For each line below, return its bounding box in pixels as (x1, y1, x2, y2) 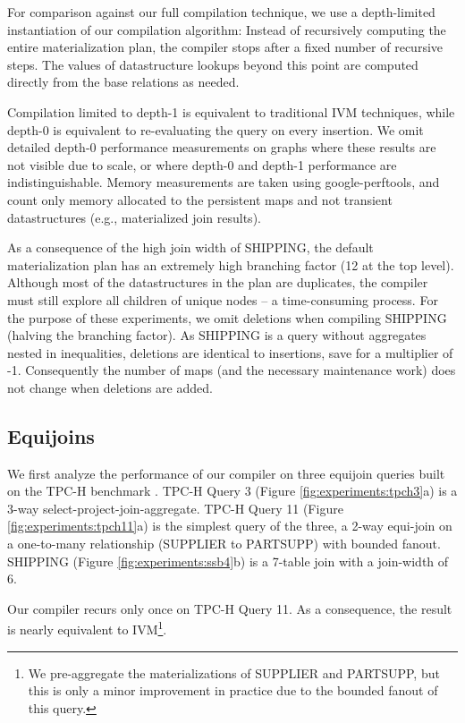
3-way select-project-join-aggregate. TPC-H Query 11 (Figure (7, 498, 343, 517)
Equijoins (7, 421, 95, 449)
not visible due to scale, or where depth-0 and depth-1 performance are (7, 155, 397, 174)
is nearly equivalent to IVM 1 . (7, 617, 167, 639)
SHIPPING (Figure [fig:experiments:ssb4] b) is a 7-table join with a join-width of (7, 551, 449, 570)
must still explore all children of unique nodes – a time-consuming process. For (7, 290, 438, 309)
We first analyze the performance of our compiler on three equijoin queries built (7, 464, 445, 482)
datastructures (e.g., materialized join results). (7, 208, 261, 226)
